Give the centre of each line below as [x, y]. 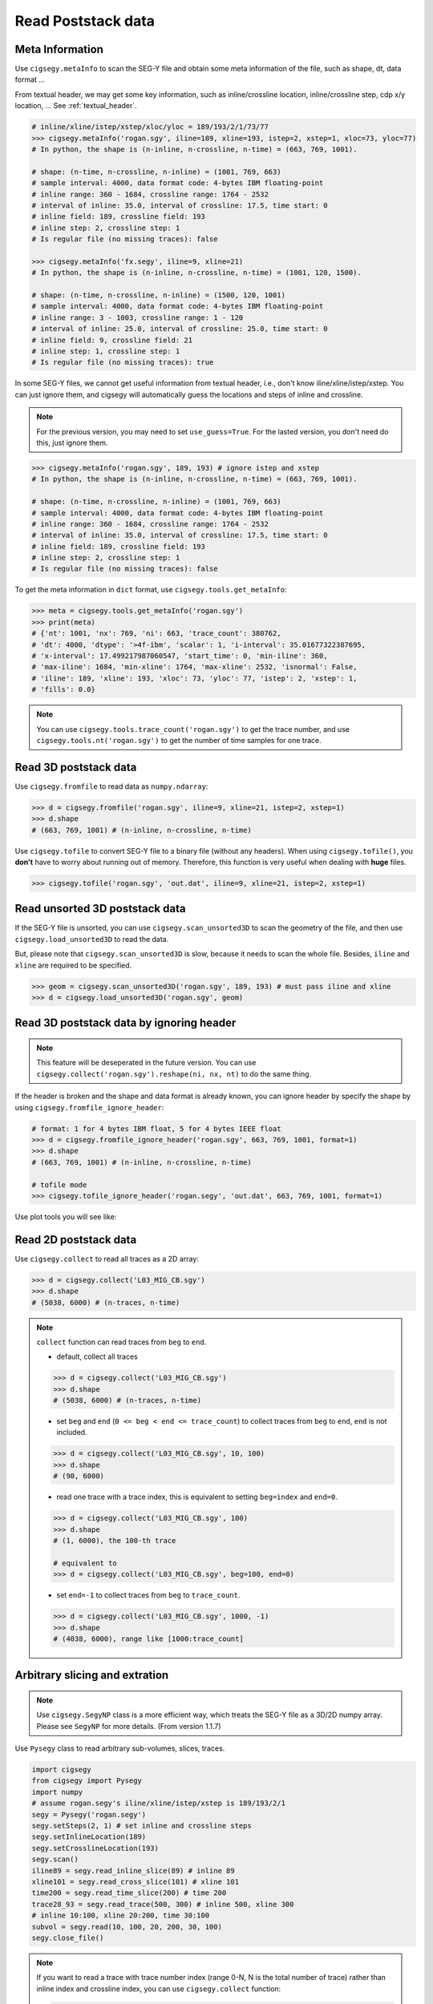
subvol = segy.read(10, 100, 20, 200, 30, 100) [127, 1927]
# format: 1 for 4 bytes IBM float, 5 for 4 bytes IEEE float [156, 1129]
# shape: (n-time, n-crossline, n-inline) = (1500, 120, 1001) [159, 295]
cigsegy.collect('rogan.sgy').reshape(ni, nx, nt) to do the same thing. [174, 1073]
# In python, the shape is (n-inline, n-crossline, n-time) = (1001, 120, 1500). [197, 273]
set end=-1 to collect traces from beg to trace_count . [148, 1595]
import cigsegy [61, 1770]
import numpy [57, 1792]
